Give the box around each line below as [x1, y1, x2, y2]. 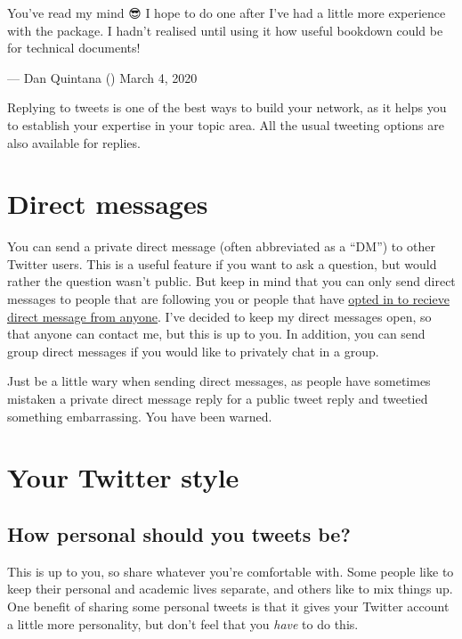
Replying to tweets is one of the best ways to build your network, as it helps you [7, 98, 447, 117]
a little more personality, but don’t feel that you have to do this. [7, 614, 359, 633]
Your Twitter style [7, 459, 239, 496]
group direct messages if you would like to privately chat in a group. [7, 341, 379, 360]
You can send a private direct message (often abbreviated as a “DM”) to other [7, 237, 435, 256]
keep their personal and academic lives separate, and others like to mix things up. [7, 579, 453, 598]
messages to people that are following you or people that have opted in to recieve [7, 290, 450, 308]
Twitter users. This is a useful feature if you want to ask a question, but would [7, 254, 437, 273]
